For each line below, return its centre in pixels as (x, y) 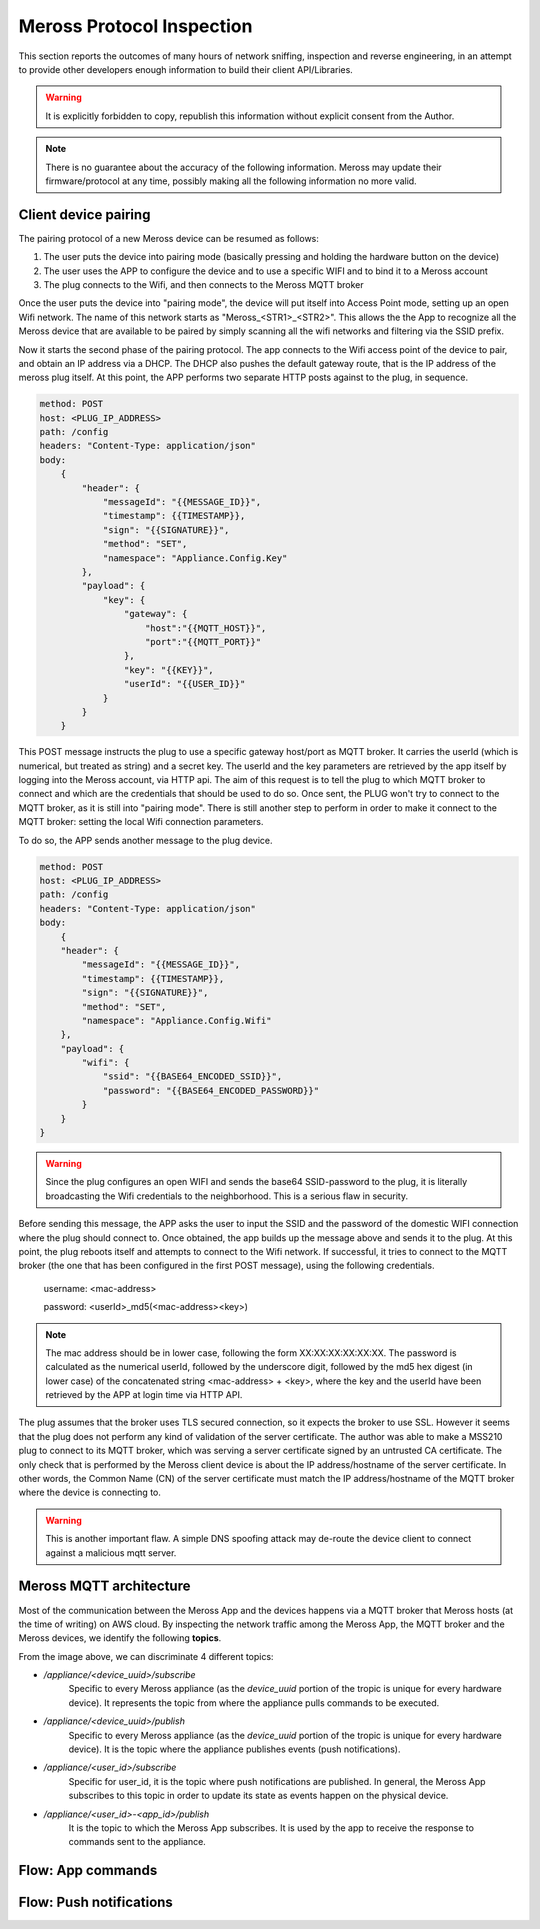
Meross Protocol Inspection (135, 26)
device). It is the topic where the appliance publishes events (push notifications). (234, 1749)
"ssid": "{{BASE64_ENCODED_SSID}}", (192, 1076)
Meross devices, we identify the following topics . (120, 1638)
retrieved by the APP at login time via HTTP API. (144, 1395)
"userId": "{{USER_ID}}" (184, 684)
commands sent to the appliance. (137, 1842)
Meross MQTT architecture (104, 1586)
